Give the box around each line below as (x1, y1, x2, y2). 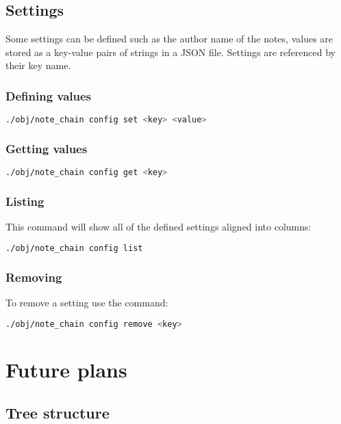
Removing (5, 268, 62, 285)
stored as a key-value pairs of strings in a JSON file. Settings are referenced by (5, 44, 336, 59)
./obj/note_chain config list (5, 243, 143, 253)
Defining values (5, 87, 92, 104)
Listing (5, 193, 45, 210)
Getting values (5, 140, 88, 157)
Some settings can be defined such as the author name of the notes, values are (5, 31, 333, 46)
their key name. (5, 58, 71, 72)
